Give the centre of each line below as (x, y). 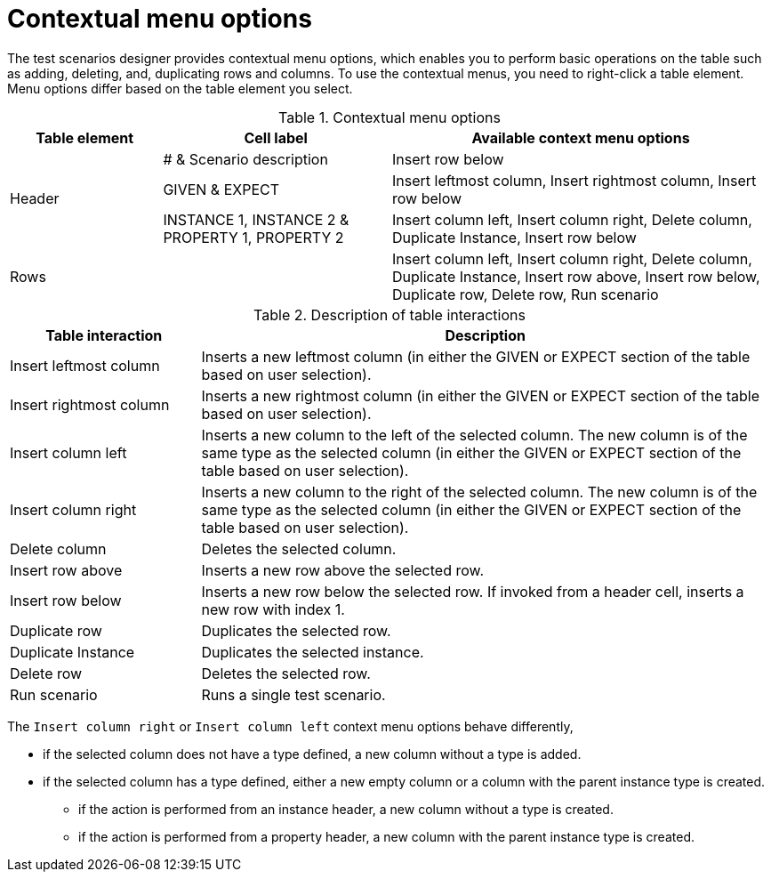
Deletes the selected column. (299, 548)
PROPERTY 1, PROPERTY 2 (253, 237)
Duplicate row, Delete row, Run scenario (525, 294)
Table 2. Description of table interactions (390, 315)
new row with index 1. (273, 609)
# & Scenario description (245, 159)
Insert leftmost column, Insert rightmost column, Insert (574, 180)
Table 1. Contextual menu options (390, 117)
